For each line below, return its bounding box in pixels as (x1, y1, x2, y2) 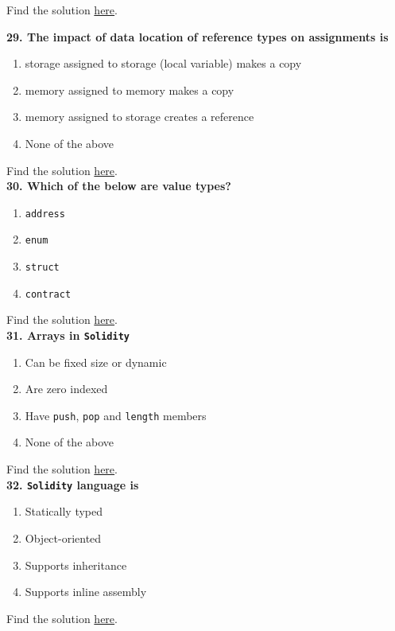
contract (25, 288, 72, 300)
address (25, 208, 65, 220)
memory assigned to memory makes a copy (25, 81, 234, 98)
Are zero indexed (25, 380, 108, 397)
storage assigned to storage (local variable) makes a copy (25, 55, 302, 72)
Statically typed (25, 503, 103, 520)
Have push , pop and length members (25, 407, 207, 423)
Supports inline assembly (25, 583, 147, 600)
